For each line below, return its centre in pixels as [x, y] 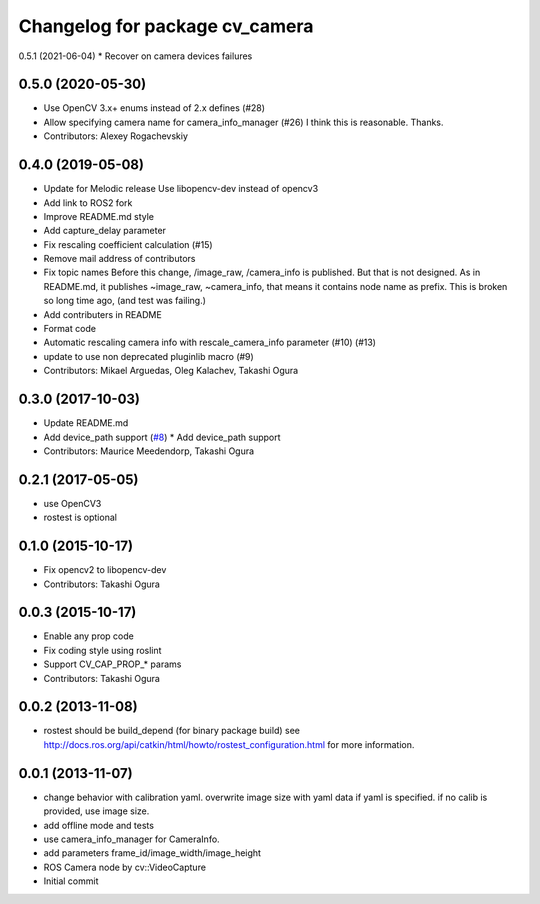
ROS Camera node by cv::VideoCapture [125, 867]
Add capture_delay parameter [105, 231]
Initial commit [71, 881]
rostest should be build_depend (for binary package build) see [171, 731]
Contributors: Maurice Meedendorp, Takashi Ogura [149, 451]
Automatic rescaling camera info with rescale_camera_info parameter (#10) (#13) [210, 342]
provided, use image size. [96, 811]
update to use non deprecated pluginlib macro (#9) [148, 356]
